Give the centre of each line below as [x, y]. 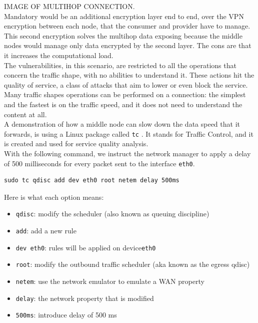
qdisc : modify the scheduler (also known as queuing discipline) [112, 214]
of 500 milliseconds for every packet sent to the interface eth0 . [99, 163]
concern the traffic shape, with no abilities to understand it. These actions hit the [129, 75]
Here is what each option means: [54, 197]
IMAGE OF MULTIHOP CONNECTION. [69, 6]
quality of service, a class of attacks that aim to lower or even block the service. [126, 84]
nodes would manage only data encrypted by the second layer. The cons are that [128, 45]
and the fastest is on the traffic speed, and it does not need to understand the [123, 104]
